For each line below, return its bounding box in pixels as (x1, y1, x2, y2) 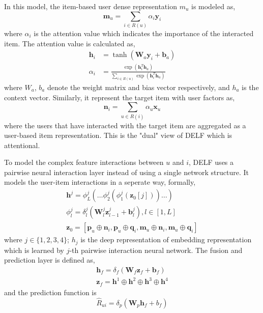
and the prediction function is (4, 287, 97, 297)
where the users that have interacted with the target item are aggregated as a (4, 120, 246, 130)
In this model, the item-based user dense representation (4, 1, 177, 11)
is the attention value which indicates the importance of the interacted (34, 27, 254, 38)
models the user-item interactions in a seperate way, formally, (4, 177, 196, 187)
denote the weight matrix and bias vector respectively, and (47, 82, 230, 92)
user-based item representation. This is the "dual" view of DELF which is (4, 130, 232, 140)
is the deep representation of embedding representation (80, 234, 252, 245)
